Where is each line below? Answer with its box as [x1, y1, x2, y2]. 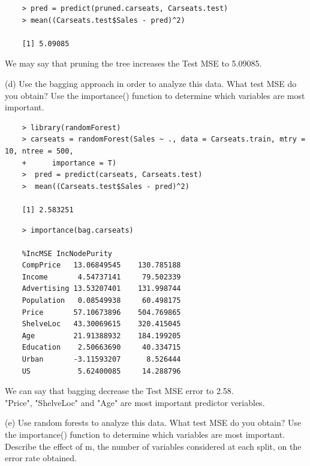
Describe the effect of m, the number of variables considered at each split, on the [5, 440, 302, 452]
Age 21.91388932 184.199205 [22, 331, 181, 340]
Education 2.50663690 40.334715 [22, 343, 181, 352]
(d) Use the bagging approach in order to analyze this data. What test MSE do [5, 77, 297, 89]
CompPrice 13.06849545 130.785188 [22, 261, 181, 270]
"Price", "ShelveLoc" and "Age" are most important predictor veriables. [5, 396, 265, 408]
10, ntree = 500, [5, 146, 74, 155]
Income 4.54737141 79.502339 [22, 272, 181, 281]
